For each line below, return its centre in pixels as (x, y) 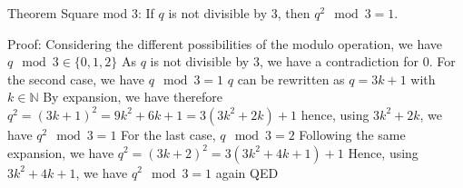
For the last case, (168, 134)
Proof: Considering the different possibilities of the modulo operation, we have (225, 43)
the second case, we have (76, 79)
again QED (247, 172)
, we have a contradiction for (339, 61)
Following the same (352, 134)
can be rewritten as (291, 79)
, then (294, 13)
